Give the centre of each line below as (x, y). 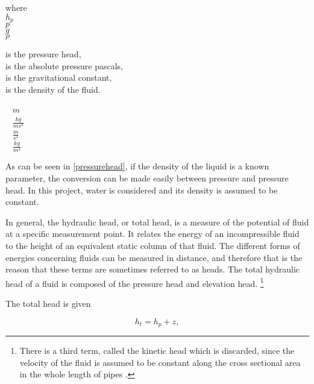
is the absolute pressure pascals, (64, 65)
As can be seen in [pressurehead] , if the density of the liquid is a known (137, 166)
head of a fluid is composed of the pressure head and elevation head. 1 (135, 282)
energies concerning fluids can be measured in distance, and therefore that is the (154, 257)
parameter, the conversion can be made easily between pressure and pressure (147, 178)
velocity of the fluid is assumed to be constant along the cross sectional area (160, 362)
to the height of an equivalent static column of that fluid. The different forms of (153, 245)
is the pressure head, (43, 54)
